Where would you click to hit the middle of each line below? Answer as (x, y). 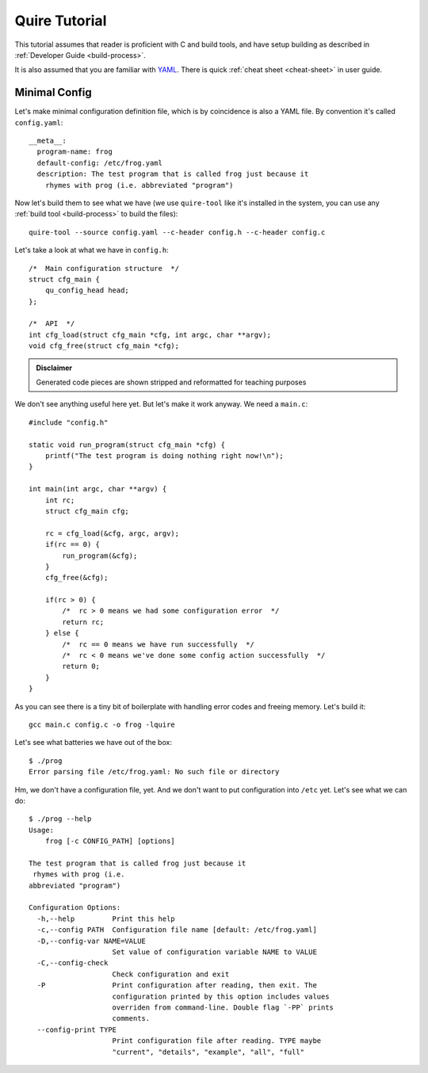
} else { (62, 633)
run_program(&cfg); (100, 556)
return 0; (81, 666)
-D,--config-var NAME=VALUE (92, 941)
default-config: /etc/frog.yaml (99, 163)
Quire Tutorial (61, 21)
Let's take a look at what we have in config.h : (92, 250)
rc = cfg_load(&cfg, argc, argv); (112, 533)
